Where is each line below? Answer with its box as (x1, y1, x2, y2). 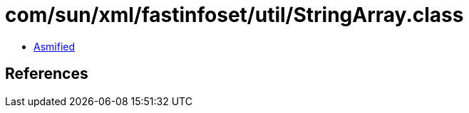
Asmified (33, 40, 76, 53)
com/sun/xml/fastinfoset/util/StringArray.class (5, 3, 464, 27)
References (5, 65, 88, 83)
